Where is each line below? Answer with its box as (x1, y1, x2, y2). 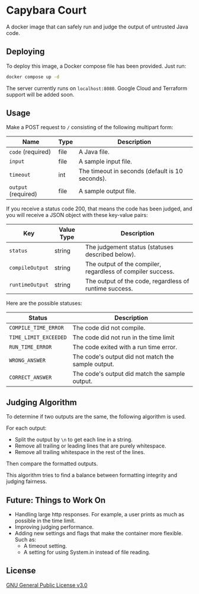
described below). (85, 250, 136, 258)
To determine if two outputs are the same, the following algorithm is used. (6, 413, 187, 420)
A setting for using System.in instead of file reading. (23, 549, 150, 556)
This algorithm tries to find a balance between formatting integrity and (6, 472, 178, 479)
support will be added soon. (6, 91, 75, 98)
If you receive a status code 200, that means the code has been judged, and (6, 205, 192, 212)
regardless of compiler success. (85, 267, 175, 276)
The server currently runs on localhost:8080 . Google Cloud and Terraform (6, 84, 188, 92)
